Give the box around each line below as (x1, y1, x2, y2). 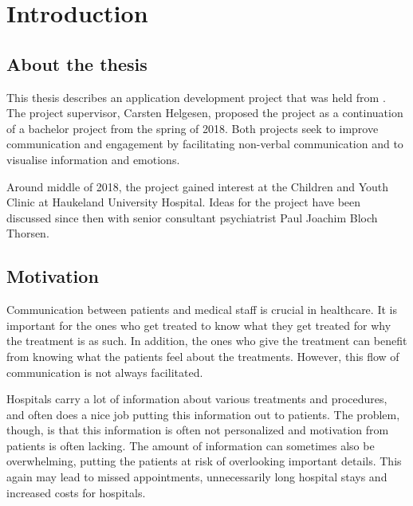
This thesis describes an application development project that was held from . (6, 88, 386, 105)
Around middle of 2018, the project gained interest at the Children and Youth (6, 178, 389, 194)
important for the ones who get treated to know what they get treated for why (6, 316, 391, 333)
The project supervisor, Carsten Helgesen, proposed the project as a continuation (6, 104, 403, 121)
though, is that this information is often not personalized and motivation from (6, 422, 389, 438)
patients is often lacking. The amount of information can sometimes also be (6, 437, 375, 453)
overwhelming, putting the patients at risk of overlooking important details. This (6, 453, 402, 469)
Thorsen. (6, 225, 49, 241)
